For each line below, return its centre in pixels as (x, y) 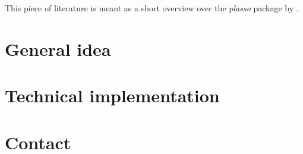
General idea (58, 48)
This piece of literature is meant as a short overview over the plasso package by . (152, 8)
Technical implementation (112, 95)
